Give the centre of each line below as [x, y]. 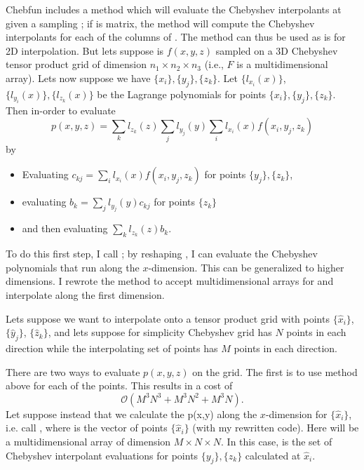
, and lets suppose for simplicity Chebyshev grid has [160, 332]
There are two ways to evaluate [73, 371]
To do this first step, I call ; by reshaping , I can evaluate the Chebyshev [162, 254]
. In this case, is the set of [277, 442]
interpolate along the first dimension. [85, 295]
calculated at [273, 455]
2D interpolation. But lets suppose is [85, 50]
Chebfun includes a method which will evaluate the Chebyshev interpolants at [174, 9]
